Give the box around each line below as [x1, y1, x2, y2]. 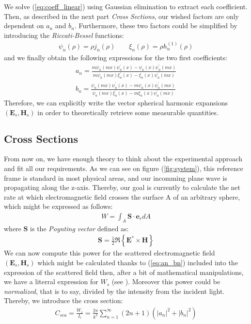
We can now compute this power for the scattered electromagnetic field [4, 248, 215, 258]
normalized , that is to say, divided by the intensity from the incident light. [4, 286, 225, 296]
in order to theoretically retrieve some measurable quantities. [37, 107, 219, 117]
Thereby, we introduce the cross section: [4, 295, 123, 306]
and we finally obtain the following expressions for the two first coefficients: [4, 52, 227, 62]
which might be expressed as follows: [4, 201, 113, 211]
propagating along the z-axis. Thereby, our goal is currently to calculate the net [4, 182, 241, 192]
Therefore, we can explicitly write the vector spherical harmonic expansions [4, 97, 228, 107]
